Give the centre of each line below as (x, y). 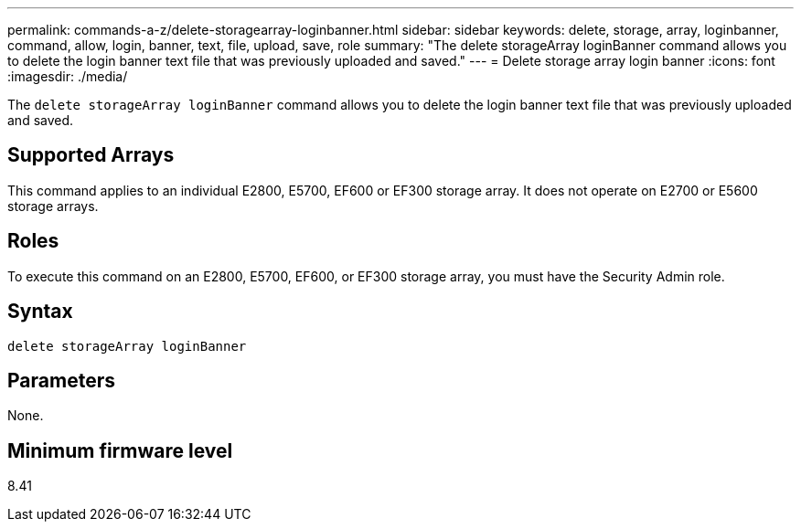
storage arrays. (53, 206)
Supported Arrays (91, 155)
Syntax (40, 312)
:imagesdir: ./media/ (68, 76)
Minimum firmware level (120, 450)
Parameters (61, 380)
